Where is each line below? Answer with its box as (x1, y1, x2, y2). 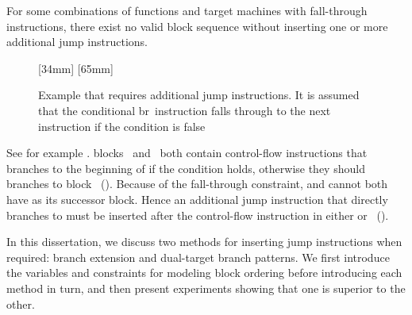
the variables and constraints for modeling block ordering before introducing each (6, 264, 402, 281)
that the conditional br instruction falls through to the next (38, 102, 331, 118)
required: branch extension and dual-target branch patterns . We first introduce (6, 248, 390, 265)
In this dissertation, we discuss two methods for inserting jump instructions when (6, 233, 402, 250)
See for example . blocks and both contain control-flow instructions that (6, 144, 368, 161)
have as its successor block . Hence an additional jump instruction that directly (6, 190, 388, 207)
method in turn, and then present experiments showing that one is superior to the (6, 279, 406, 296)
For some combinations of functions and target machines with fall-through (6, 2, 368, 18)
